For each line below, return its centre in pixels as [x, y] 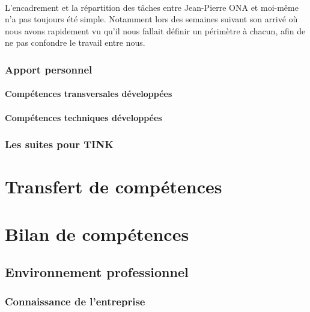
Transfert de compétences [114, 186]
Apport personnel [49, 69]
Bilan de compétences [97, 233]
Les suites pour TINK [59, 144]
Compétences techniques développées [84, 117]
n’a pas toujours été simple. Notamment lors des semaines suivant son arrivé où [151, 19]
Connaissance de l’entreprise [75, 301]
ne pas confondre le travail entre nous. [75, 42]
